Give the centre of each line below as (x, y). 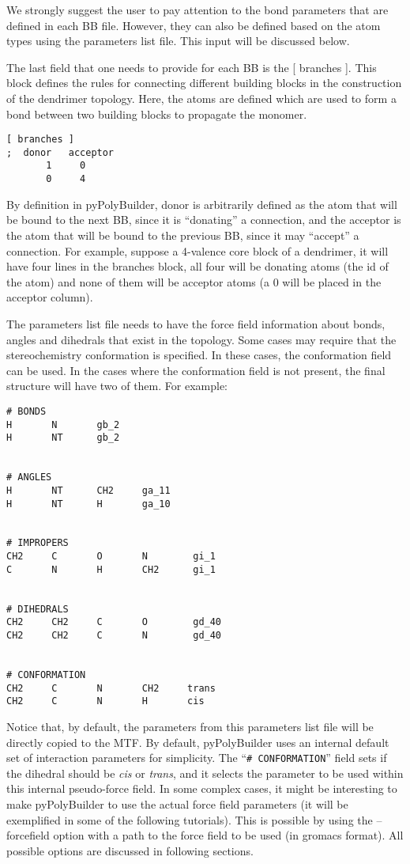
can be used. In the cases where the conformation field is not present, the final (196, 370)
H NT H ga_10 (88, 504)
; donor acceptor (60, 152)
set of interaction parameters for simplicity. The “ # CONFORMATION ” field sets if (197, 758)
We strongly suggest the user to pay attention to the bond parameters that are (197, 9)
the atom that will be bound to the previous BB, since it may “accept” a (183, 235)
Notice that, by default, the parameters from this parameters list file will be (190, 726)
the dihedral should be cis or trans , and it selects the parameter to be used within (205, 773)
